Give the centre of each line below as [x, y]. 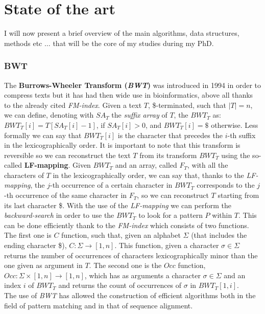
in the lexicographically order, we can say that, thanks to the [148, 175]
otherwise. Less [235, 125]
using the [236, 155]
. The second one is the [125, 265]
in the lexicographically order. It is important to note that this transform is [122, 145]
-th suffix [242, 135]
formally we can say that [43, 135]
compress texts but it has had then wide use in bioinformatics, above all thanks [129, 95]
